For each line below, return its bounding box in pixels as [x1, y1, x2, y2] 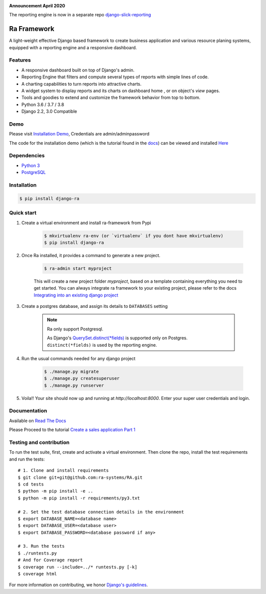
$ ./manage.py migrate [44, 368, 99, 374]
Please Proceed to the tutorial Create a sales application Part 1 [9, 427, 135, 433]
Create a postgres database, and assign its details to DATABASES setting [21, 303, 168, 309]
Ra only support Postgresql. [47, 326, 103, 332]
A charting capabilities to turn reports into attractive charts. [21, 81, 142, 87]
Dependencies [9, 152, 45, 159]
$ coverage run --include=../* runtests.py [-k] [18, 564, 137, 570]
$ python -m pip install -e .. [18, 488, 94, 494]
